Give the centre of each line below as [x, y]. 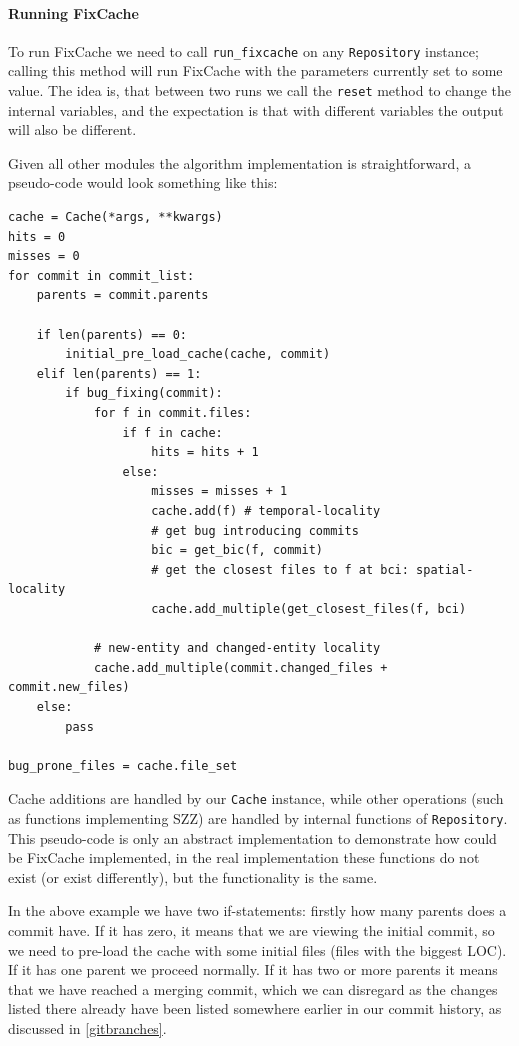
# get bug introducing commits [255, 530]
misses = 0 [44, 256]
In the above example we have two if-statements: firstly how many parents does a [257, 910]
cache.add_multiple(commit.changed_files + [240, 667]
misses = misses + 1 [219, 491]
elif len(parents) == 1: [119, 373]
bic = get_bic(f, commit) [237, 550]
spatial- [445, 569]
